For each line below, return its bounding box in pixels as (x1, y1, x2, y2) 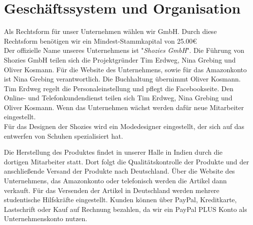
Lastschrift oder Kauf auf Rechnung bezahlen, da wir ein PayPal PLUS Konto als (4, 204, 247, 214)
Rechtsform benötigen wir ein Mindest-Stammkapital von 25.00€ (4, 35, 197, 46)
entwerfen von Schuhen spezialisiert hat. (4, 130, 123, 141)
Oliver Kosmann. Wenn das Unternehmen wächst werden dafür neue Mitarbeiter (4, 102, 244, 112)
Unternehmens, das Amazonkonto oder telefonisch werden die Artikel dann (4, 176, 227, 186)
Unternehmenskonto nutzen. (4, 213, 88, 224)
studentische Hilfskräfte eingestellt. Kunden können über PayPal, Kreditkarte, (4, 194, 237, 205)
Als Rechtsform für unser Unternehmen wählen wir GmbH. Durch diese (4, 26, 217, 36)
